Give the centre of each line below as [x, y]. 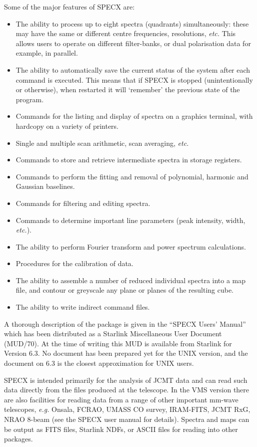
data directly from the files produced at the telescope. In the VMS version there [127, 390]
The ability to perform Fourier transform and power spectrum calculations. [131, 246]
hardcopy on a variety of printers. [67, 126]
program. [30, 99]
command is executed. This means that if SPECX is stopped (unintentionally [134, 79]
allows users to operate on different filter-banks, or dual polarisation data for [133, 43]
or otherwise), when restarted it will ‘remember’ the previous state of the [128, 89]
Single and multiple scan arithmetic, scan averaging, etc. [102, 143]
